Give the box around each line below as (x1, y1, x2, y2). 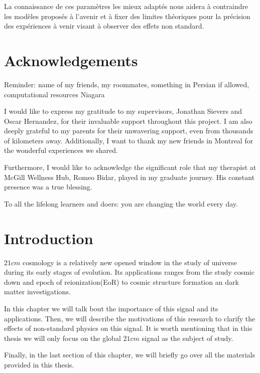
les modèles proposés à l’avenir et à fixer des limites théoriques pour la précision (4, 11, 250, 21)
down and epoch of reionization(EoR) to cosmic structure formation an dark (4, 276, 239, 287)
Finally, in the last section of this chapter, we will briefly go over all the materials (4, 349, 255, 360)
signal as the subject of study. (142, 332, 233, 343)
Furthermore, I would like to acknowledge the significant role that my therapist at (4, 162, 256, 172)
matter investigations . (4, 286, 71, 297)
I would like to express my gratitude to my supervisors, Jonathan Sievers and (4, 106, 242, 116)
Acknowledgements (4, 50, 138, 70)
